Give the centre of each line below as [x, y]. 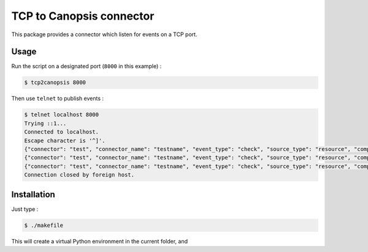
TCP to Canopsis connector [83, 16]
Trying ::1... [45, 123]
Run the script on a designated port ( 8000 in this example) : [86, 66]
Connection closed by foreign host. [79, 175]
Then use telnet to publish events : [58, 99]
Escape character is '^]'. [65, 140]
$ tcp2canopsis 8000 [55, 82]
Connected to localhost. [62, 132]
